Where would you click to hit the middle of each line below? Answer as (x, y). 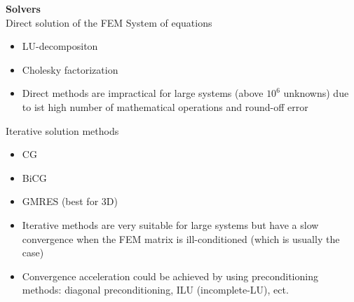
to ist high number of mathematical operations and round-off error (165, 106)
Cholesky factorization (70, 69)
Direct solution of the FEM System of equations (109, 22)
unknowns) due (316, 93)
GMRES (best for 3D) (70, 201)
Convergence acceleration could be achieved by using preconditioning (170, 276)
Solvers (23, 8)
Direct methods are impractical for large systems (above (143, 93)
